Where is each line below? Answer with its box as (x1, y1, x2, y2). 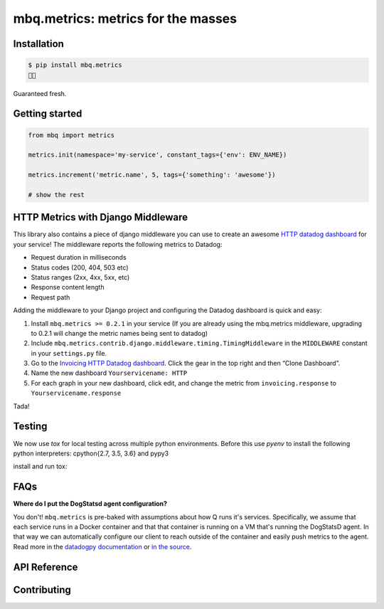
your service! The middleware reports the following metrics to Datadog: (13, 240, 223, 248)
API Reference (13, 561, 78, 573)
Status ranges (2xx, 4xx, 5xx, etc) (31, 272, 130, 281)
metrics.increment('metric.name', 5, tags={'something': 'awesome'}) (28, 171, 276, 179)
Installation (13, 38, 64, 50)
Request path (31, 292, 70, 302)
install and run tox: (13, 462, 68, 471)
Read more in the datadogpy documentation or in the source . (13, 542, 192, 551)
